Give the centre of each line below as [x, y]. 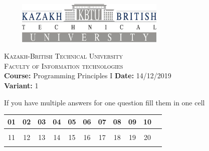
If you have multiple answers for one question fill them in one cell [104, 102]
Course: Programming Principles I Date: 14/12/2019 [88, 75]
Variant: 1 [21, 85]
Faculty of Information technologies [64, 65]
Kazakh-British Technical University [63, 56]
